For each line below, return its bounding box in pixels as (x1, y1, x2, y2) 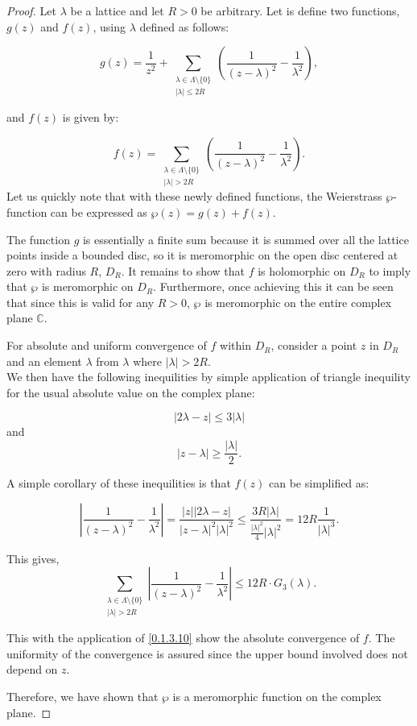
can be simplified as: (269, 475, 370, 492)
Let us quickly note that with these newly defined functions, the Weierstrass (6, 188, 382, 205)
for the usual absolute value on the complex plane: (6, 384, 255, 400)
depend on (6, 661, 58, 678)
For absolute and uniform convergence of (6, 337, 207, 354)
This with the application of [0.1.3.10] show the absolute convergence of (6, 629, 360, 646)
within (220, 337, 252, 354)
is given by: (62, 108, 119, 125)
